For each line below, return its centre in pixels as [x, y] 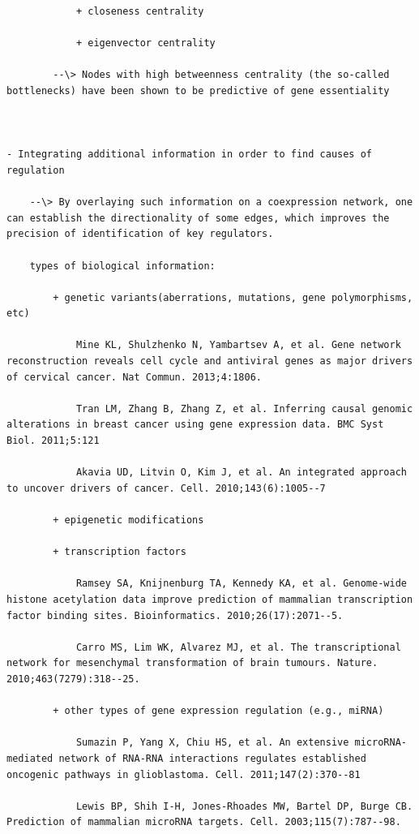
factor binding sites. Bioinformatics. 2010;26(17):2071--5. [175, 615]
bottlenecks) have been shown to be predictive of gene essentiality [198, 90]
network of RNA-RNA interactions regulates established [212, 758]
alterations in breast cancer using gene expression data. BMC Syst [195, 425]
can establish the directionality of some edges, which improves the [198, 218]
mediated [30, 758]
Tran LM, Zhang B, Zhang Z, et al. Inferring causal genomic [244, 408]
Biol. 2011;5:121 [53, 441]
